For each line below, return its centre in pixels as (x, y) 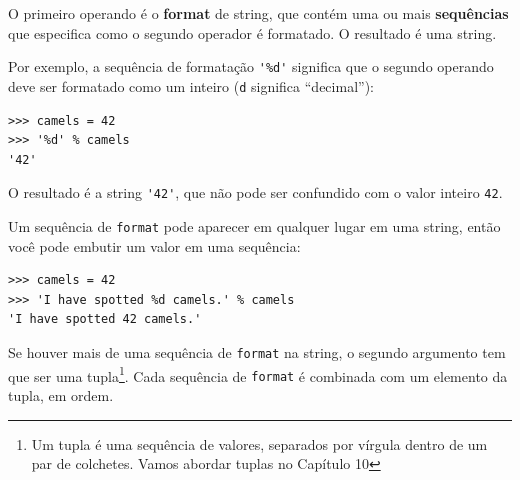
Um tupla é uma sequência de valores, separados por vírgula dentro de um (259, 443)
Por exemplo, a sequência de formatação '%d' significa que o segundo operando (251, 66)
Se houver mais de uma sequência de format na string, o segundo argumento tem (257, 351)
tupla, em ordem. (61, 394)
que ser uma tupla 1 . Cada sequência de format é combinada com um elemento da (258, 374)
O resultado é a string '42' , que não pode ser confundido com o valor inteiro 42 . (255, 192)
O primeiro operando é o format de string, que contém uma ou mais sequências (258, 13)
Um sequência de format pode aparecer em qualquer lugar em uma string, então (254, 225)
